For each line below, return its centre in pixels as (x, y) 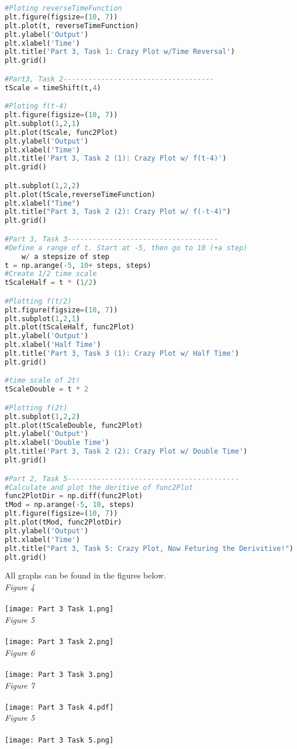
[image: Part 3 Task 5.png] (59, 740)
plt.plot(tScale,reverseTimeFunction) (80, 194)
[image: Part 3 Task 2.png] (59, 642)
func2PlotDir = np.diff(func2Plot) (74, 496)
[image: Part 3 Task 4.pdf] (59, 707)
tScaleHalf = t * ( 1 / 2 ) (51, 283)
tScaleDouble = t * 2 (47, 389)
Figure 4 (20, 586)
